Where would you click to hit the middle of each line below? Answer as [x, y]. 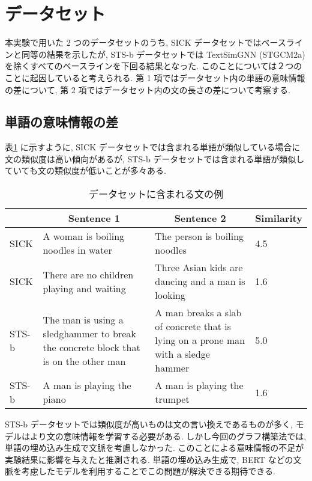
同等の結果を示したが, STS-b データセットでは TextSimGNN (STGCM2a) [163, 54]
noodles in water [77, 250]
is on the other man [84, 361]
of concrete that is [193, 326]
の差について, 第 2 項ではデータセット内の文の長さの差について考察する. [148, 89]
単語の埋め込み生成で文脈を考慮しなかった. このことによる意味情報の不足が [154, 448]
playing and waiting [84, 288]
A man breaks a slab [198, 313]
